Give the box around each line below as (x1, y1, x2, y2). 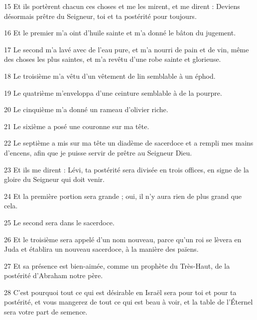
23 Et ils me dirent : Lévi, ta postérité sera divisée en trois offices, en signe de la (4, 164, 249, 174)
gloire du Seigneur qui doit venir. (4, 174, 105, 184)
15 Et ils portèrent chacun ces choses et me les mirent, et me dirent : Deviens (4, 1, 240, 11)
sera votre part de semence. (4, 307, 88, 317)
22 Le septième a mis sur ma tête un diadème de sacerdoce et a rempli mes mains (4, 138, 254, 148)
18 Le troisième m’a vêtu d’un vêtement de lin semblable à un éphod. (4, 70, 216, 81)
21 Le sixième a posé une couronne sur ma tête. (4, 121, 149, 131)
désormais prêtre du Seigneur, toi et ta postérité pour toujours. (4, 10, 197, 21)
